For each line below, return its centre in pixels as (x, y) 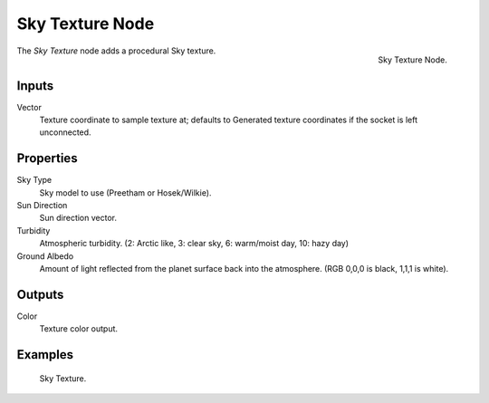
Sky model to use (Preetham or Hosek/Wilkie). (125, 192)
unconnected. (65, 132)
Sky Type (34, 180)
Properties (47, 158)
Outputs (40, 294)
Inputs (35, 86)
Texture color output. (78, 329)
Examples (45, 355)
